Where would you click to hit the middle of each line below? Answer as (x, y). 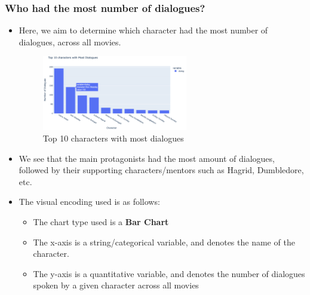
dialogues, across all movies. (70, 42)
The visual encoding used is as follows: (89, 202)
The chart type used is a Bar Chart (101, 222)
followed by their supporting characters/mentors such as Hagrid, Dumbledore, (161, 170)
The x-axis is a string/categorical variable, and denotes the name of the (164, 242)
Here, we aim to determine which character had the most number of (143, 30)
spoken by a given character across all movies (116, 285)
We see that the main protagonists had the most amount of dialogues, (147, 158)
